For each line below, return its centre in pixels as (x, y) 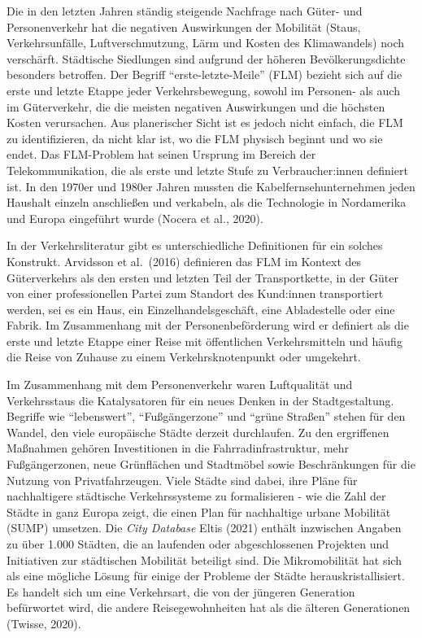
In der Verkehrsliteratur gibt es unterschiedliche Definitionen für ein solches (195, 245)
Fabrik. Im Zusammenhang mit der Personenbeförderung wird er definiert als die (208, 325)
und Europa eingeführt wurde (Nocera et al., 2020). (135, 218)
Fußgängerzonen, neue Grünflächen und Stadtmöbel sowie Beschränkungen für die (211, 464)
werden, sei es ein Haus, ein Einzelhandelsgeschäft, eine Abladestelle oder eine (201, 309)
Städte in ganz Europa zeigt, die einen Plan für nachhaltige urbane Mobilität (199, 511)
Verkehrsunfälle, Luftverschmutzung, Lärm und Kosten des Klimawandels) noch (206, 43)
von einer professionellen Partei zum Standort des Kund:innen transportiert (195, 293)
